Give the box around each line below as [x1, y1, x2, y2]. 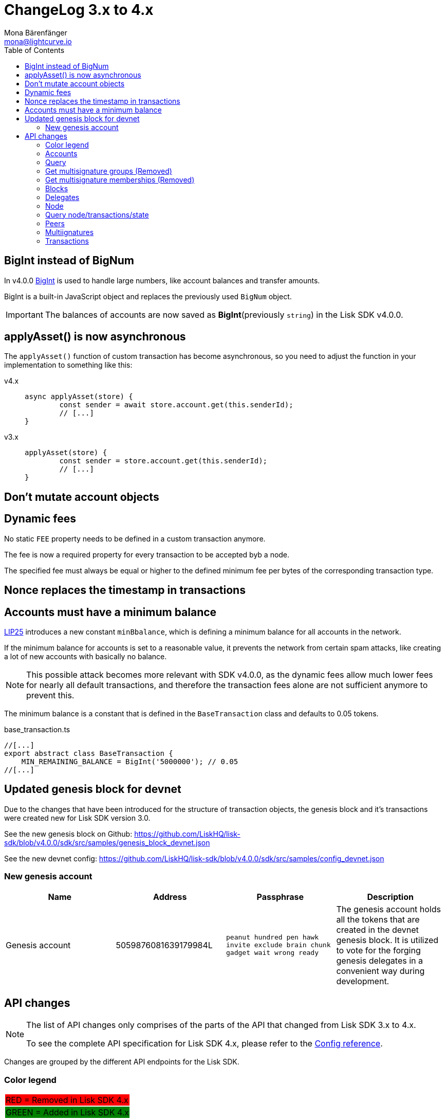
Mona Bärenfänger [4, 28, 67, 37]
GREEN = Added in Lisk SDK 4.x [6, 1107, 129, 1118]
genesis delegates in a [336, 955, 423, 966]
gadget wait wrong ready [226, 949, 319, 957]
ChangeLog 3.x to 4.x [4, 1, 154, 19]
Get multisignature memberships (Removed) [45, 175, 195, 184]
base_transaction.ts [4, 725, 70, 734]
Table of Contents [4, 45, 65, 55]
